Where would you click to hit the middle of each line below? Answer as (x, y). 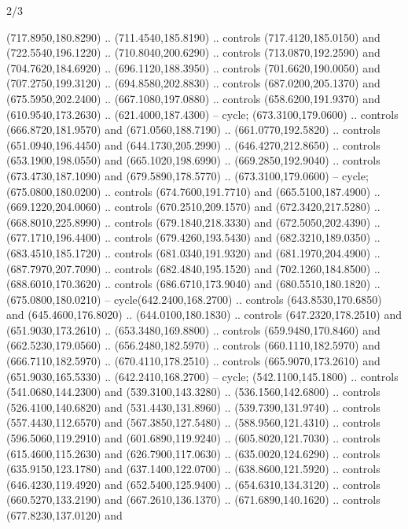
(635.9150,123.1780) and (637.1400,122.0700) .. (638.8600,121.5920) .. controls (193, 469)
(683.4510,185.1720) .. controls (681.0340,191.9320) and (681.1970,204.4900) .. (193, 252)
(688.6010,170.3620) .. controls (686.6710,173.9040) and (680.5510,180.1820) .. (193, 284)
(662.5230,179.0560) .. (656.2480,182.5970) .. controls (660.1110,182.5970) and (193, 345)
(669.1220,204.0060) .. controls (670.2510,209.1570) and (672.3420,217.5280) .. (193, 207)
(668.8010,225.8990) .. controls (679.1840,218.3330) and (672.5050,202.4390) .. (193, 222)
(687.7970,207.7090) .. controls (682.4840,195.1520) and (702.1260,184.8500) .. (193, 268)
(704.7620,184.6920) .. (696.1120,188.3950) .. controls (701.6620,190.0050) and (193, 67)
